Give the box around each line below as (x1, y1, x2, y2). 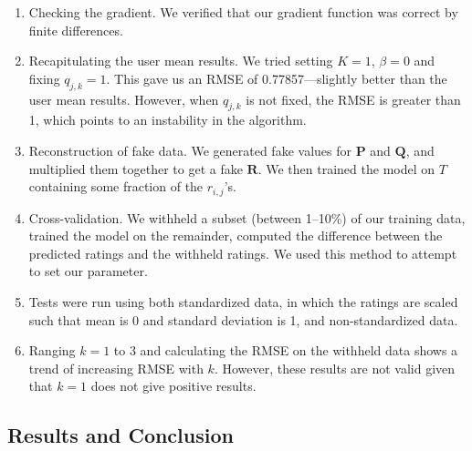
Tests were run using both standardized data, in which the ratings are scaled (28, 292, 458, 311)
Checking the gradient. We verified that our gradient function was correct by (28, 3, 458, 21)
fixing (28, 68, 60, 87)
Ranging (28, 341, 76, 360)
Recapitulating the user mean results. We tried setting (28, 51, 333, 70)
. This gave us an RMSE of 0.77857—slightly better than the (106, 68, 447, 87)
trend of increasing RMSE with (28, 358, 204, 377)
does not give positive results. (90, 376, 257, 395)
